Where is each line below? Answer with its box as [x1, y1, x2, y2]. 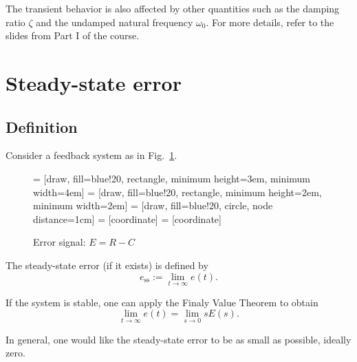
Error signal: [33, 235, 86, 249]
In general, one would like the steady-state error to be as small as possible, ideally [6, 332, 351, 346]
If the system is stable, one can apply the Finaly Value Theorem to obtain [6, 295, 318, 309]
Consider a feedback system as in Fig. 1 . [6, 148, 177, 162]
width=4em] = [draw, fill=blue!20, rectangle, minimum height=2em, [33, 184, 322, 199]
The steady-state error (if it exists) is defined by [6, 257, 208, 272]
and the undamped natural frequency [36, 14, 193, 29]
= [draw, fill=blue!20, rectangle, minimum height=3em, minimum [33, 171, 310, 185]
